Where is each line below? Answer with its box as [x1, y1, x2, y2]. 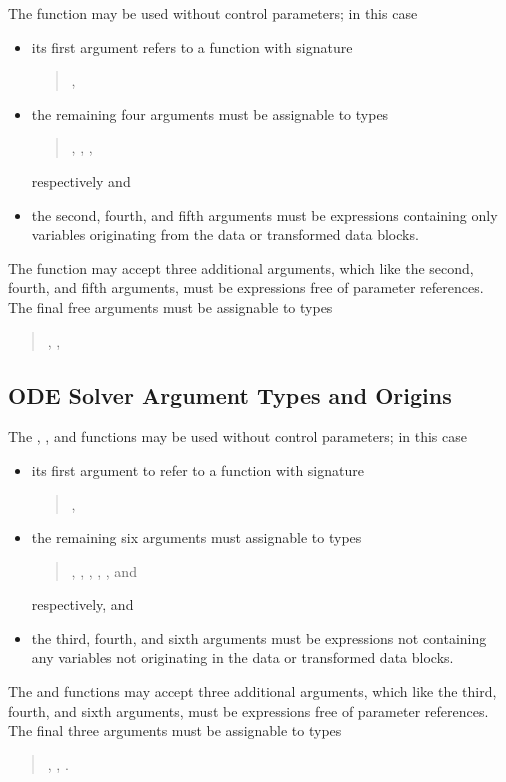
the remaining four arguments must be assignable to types [31, 103, 389, 124]
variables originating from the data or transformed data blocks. [31, 224, 419, 245]
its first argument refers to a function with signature [31, 36, 353, 57]
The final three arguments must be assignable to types [8, 720, 342, 741]
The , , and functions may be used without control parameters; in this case [8, 426, 467, 447]
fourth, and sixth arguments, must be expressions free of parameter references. [8, 700, 489, 721]
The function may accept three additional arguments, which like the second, [8, 257, 474, 278]
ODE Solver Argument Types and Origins [8, 379, 452, 410]
